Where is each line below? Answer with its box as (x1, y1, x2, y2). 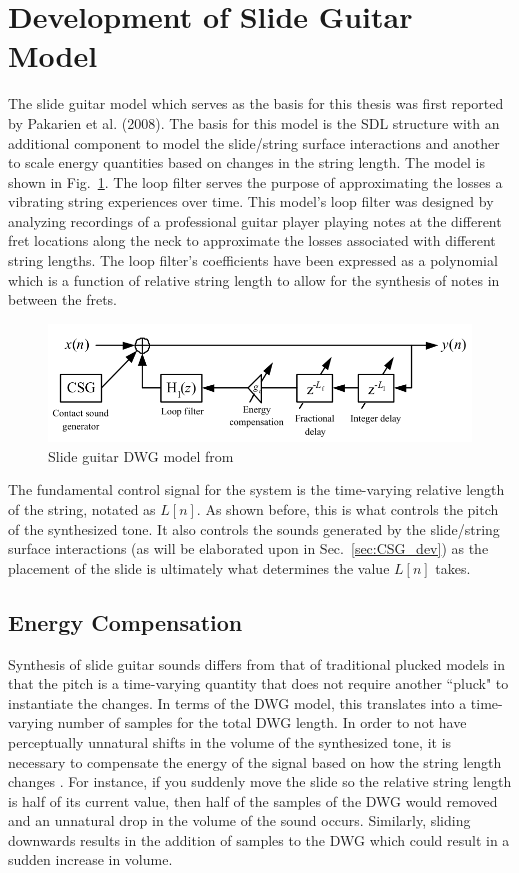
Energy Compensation (8, 606, 243, 637)
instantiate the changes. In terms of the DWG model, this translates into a (8, 692, 467, 713)
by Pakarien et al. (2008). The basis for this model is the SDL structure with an (8, 112, 500, 133)
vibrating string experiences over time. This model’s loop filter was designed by (8, 191, 494, 212)
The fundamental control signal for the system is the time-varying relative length (8, 479, 505, 500)
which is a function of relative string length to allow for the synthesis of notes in (8, 269, 500, 290)
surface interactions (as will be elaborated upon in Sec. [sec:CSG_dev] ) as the (8, 538, 489, 559)
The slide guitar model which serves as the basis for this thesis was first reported (8, 93, 504, 114)
